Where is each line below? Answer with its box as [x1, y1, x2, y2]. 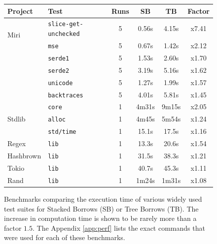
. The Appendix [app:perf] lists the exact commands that [33, 222, 205, 233]
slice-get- [48, 21, 83, 28]
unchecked [48, 30, 80, 37]
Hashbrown [7, 151, 41, 161]
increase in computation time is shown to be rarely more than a [4, 213, 197, 223]
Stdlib [7, 114, 26, 124]
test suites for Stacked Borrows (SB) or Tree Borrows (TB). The [4, 203, 199, 213]
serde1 [48, 55, 70, 62]
